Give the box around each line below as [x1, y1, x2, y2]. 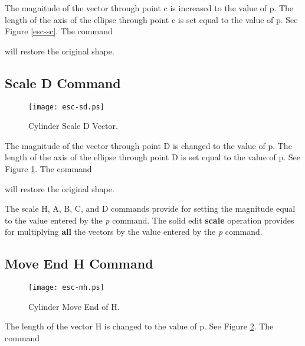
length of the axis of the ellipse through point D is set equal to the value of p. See [5, 151, 301, 163]
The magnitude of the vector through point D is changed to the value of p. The [5, 139, 292, 151]
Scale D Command [5, 73, 121, 92]
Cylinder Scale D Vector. [28, 119, 118, 132]
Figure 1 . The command [5, 163, 92, 175]
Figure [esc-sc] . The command [5, 25, 113, 37]
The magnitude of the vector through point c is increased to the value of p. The [5, 2, 294, 14]
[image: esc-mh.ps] [28, 283, 104, 292]
